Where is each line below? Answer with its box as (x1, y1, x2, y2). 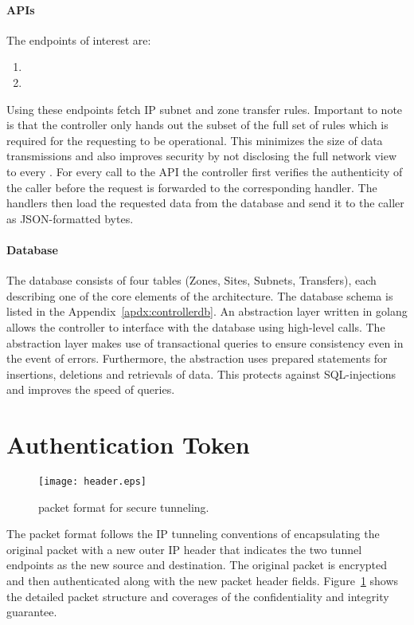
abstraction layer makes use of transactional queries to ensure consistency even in (6, 334, 404, 351)
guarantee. (6, 603, 57, 620)
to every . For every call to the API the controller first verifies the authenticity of (6, 163, 403, 179)
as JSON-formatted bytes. (6, 210, 134, 226)
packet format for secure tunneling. (38, 498, 209, 515)
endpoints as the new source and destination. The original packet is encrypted (6, 556, 388, 573)
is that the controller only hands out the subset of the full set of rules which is (6, 116, 389, 133)
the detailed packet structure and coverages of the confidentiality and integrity (6, 588, 389, 604)
